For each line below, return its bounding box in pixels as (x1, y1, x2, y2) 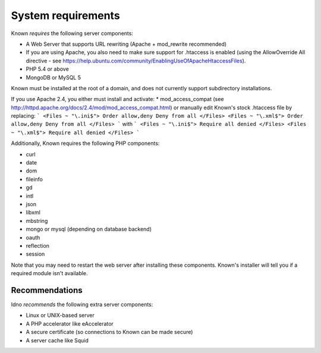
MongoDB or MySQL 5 (26, 74, 81, 81)
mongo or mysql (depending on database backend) (26, 226, 152, 233)
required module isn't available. (11, 270, 89, 277)
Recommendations (11, 285, 83, 295)
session (26, 250, 45, 258)
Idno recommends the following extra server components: (11, 301, 153, 308)
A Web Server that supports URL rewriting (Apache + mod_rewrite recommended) (26, 40, 227, 48)
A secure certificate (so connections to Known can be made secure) (26, 329, 193, 336)
